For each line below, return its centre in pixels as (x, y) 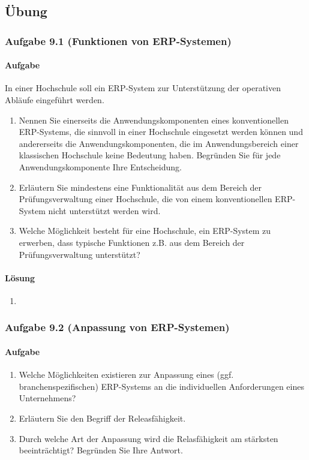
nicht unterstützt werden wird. (104, 210)
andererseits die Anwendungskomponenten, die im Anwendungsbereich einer (159, 143)
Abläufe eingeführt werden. (55, 100)
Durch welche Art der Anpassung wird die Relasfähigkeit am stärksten (148, 438)
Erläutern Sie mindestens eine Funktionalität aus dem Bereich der (140, 187)
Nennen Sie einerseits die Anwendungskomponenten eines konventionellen (154, 120)
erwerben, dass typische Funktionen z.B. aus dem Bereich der (132, 242)
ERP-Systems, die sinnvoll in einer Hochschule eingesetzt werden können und (161, 132)
